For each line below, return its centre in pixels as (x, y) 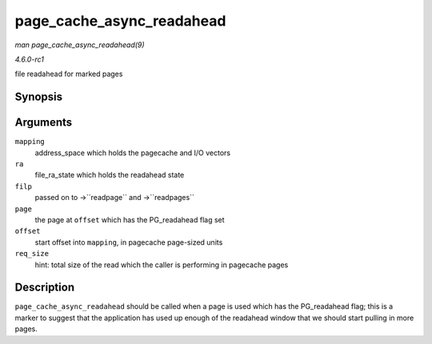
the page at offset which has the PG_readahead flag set (130, 219)
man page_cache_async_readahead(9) (80, 45)
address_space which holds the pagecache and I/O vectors (133, 153)
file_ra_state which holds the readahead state (110, 175)
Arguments (44, 123)
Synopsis (39, 97)
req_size (32, 254)
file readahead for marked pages (69, 74)
